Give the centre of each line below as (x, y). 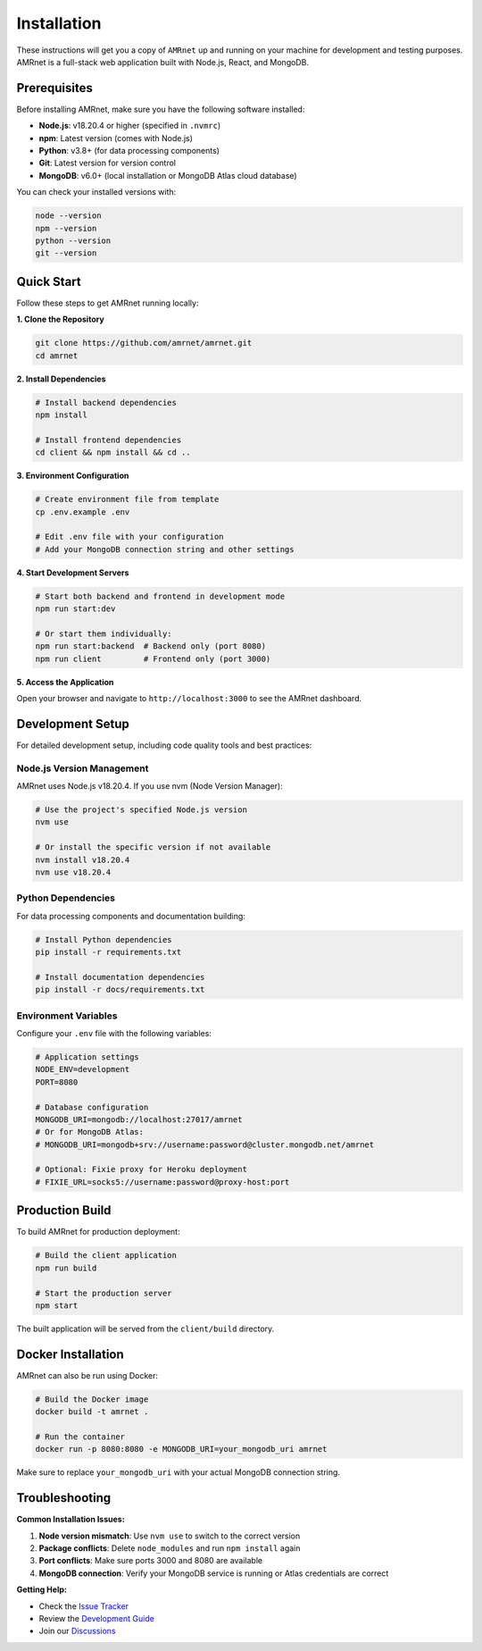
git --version (66, 253)
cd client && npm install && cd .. (113, 453)
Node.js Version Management (83, 768)
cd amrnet (57, 356)
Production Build (64, 1211)
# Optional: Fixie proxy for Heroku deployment (141, 1169)
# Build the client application (106, 1256)
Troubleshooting (64, 1498)
